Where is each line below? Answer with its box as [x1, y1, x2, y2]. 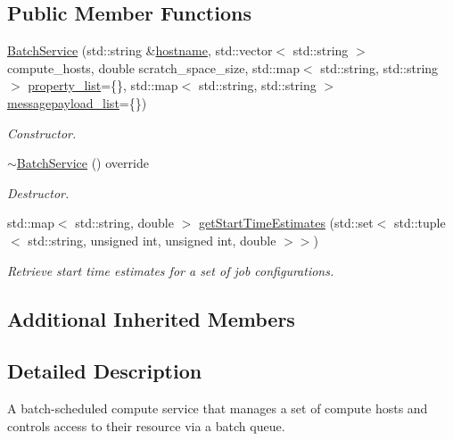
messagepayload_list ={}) [7, 93, 147, 112]
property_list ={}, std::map [28, 76, 178, 95]
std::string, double [75, 213, 174, 232]
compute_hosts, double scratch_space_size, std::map [7, 58, 300, 77]
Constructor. [7, 123, 77, 142]
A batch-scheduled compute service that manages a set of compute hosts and [7, 399, 428, 418]
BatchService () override [16, 154, 149, 172]
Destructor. [7, 183, 70, 202]
